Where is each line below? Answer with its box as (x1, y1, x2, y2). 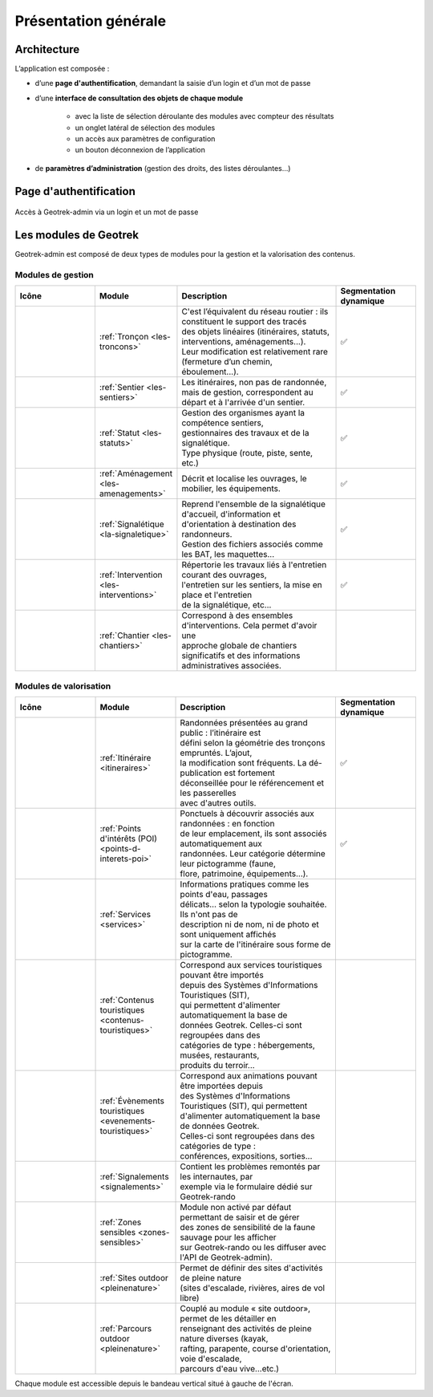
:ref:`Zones (99, 1216, 142, 1228)
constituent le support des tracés (181, 316, 307, 327)
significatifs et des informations (181, 650, 301, 661)
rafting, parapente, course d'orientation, (180, 1343, 331, 1354)
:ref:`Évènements (99, 1095, 164, 1107)
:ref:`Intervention (99, 570, 163, 581)
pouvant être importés (180, 969, 264, 981)
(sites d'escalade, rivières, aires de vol (180, 1282, 325, 1293)
